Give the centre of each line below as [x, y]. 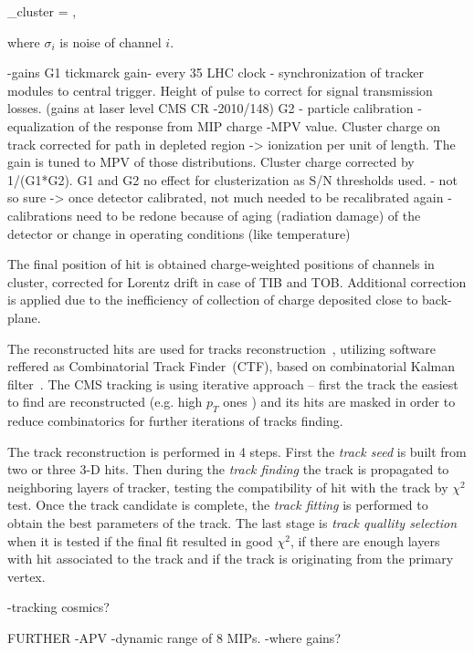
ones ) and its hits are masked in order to [339, 402]
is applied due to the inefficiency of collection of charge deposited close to [213, 300]
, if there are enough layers [365, 540]
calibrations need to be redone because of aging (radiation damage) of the [214, 215]
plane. [24, 317]
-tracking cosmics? [58, 607]
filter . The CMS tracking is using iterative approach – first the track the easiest [233, 384]
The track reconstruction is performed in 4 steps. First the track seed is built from [237, 451]
